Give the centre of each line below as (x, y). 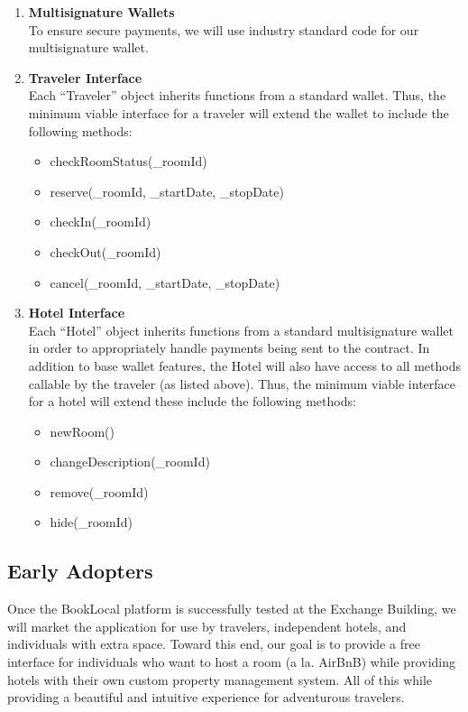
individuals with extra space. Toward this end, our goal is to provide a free (214, 644)
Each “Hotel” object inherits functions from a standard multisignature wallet (241, 330)
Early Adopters (80, 571)
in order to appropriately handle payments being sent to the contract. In (229, 348)
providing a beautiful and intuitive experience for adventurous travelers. (206, 697)
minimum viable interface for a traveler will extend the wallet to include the (239, 112)
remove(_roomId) (99, 491)
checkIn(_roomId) (101, 222)
